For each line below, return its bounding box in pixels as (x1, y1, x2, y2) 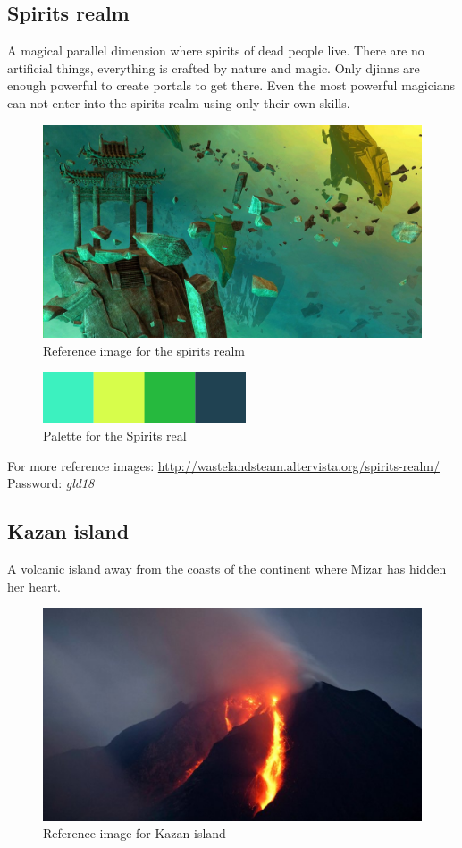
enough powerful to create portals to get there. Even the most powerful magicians (7, 76, 456, 95)
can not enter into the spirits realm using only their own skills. (7, 93, 350, 112)
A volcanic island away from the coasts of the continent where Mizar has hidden (7, 558, 447, 577)
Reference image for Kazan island (43, 824, 226, 843)
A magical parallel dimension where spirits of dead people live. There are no (7, 41, 424, 60)
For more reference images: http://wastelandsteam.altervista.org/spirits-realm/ (7, 456, 440, 474)
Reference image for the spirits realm (43, 340, 246, 359)
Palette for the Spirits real (43, 425, 187, 444)
